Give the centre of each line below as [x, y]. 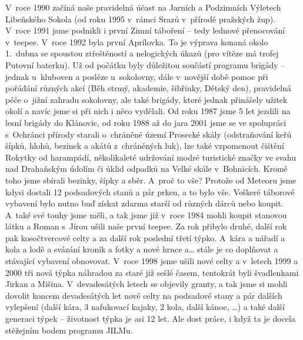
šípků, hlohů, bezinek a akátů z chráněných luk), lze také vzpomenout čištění [145, 146]
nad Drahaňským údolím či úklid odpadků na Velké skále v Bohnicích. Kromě [146, 169]
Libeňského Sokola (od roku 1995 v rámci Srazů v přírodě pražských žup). [141, 19]
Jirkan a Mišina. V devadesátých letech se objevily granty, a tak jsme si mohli [146, 284]
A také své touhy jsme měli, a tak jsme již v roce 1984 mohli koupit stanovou [146, 214]
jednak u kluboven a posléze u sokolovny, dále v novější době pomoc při [137, 76]
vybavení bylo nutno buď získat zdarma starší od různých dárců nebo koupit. [144, 203]
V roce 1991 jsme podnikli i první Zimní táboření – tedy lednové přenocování [145, 30]
